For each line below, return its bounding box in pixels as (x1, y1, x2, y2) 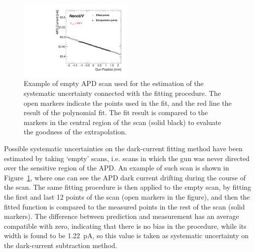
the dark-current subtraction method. (4, 240, 117, 250)
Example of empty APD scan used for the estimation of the (24, 78, 204, 88)
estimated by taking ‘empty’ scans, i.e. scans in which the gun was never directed (4, 153, 250, 163)
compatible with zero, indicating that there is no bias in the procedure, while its (4, 220, 247, 231)
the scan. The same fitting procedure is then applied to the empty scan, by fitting (4, 182, 251, 192)
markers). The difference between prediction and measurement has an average (4, 211, 239, 221)
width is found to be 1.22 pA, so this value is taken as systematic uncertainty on (4, 230, 249, 241)
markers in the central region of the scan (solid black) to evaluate (24, 117, 221, 127)
